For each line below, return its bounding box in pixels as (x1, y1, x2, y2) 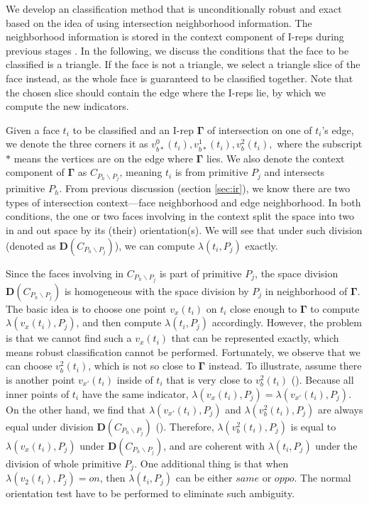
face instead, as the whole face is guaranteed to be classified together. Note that (6, 70, 353, 85)
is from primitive (175, 165, 248, 179)
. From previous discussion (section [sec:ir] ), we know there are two (59, 181, 351, 196)
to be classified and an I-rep (72, 122, 194, 137)
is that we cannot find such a (6, 331, 132, 345)
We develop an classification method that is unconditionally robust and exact (6, 1, 342, 16)
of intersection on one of (207, 122, 312, 137)
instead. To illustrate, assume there (208, 358, 362, 373)
